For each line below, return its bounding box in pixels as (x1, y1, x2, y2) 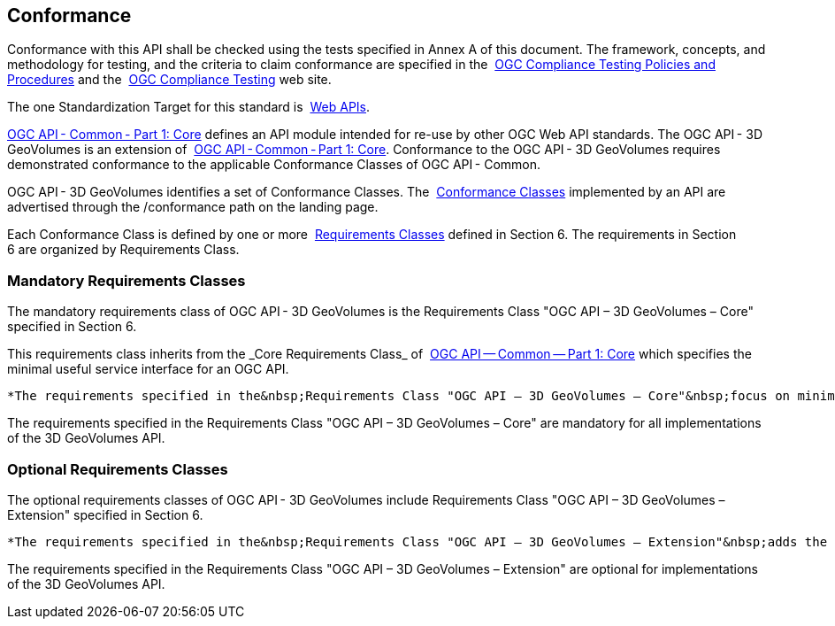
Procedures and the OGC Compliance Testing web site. (7, 72, 332, 88)
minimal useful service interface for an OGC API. (7, 361, 289, 377)
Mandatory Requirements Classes (7, 271, 246, 290)
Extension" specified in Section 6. (7, 506, 203, 522)
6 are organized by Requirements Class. (7, 242, 240, 258)
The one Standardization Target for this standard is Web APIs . (7, 99, 371, 115)
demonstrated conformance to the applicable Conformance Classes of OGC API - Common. (7, 157, 541, 173)
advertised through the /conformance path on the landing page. (7, 199, 379, 215)
